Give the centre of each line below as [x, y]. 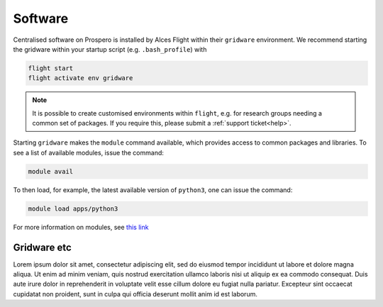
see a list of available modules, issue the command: [89, 152]
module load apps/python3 [73, 208]
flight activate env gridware [81, 78]
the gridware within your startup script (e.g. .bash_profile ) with [110, 49]
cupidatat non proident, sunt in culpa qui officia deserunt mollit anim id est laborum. [135, 294]
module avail [51, 171]
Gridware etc [43, 247]
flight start [51, 68]
